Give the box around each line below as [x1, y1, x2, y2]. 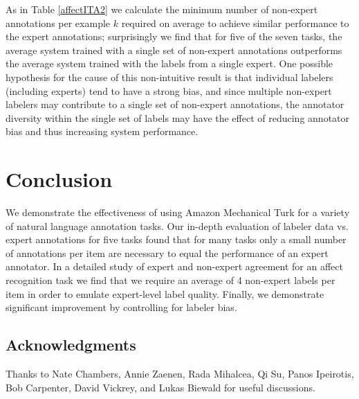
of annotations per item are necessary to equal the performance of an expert [6, 245, 329, 260]
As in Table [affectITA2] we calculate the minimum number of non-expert [6, 2, 318, 16]
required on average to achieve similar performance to [121, 15, 349, 30]
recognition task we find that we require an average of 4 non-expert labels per [6, 273, 335, 287]
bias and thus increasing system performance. [6, 124, 199, 139]
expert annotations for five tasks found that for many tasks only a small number [6, 232, 347, 247]
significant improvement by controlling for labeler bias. [6, 300, 237, 314]
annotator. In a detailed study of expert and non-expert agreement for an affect [6, 259, 343, 274]
